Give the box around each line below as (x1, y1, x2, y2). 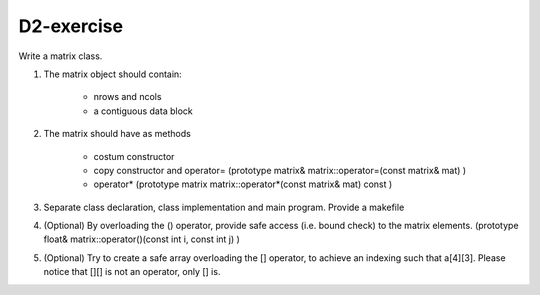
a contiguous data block (93, 105, 194, 117)
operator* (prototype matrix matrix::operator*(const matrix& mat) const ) (93, 178, 393, 190)
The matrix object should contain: (43, 68, 182, 80)
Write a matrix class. (18, 50, 103, 62)
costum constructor (93, 150, 175, 162)
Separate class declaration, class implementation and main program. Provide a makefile (43, 201, 405, 213)
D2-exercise (18, 15, 124, 37)
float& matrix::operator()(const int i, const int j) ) (43, 233, 240, 245)
